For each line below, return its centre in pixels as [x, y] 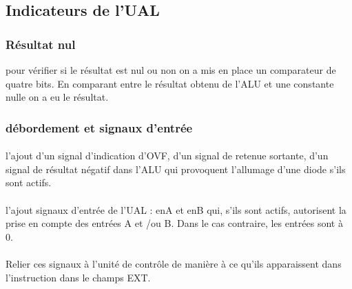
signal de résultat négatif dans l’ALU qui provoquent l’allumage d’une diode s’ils [176, 169]
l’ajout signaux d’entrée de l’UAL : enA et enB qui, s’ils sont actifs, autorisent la [176, 209]
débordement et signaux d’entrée [99, 127]
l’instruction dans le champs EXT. [78, 277]
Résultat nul [41, 44]
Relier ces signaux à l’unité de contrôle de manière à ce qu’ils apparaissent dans [174, 263]
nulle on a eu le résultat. [57, 97]
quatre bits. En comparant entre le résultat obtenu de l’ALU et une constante [170, 83]
